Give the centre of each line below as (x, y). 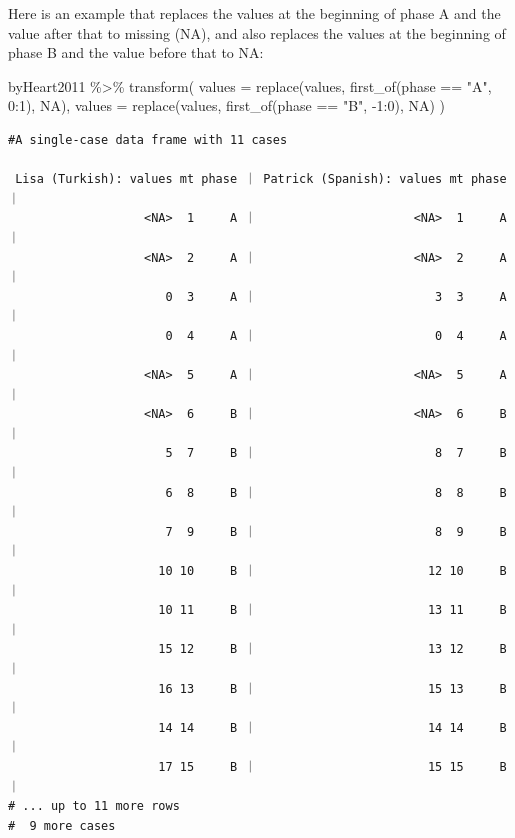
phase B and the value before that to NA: (136, 52)
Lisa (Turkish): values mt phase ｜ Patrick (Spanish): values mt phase (261, 179)
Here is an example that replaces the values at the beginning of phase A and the (254, 13)
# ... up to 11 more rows (94, 806)
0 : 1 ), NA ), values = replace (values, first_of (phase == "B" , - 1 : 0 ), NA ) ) (227, 105)
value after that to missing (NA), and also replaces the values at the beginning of (257, 32)
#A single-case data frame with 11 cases (148, 139)
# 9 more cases (62, 825)
